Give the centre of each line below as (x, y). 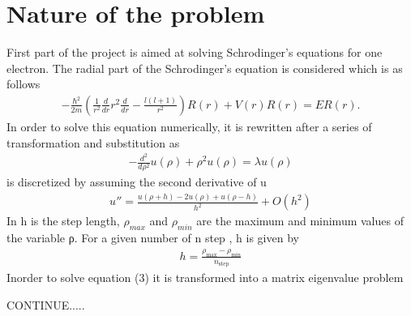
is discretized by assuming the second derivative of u (137, 182)
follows (24, 84)
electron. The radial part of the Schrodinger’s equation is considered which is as (205, 68)
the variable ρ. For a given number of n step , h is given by (153, 238)
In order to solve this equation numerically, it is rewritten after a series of (189, 126)
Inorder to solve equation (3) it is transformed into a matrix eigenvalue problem (205, 278)
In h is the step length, (63, 221)
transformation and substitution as (93, 142)
